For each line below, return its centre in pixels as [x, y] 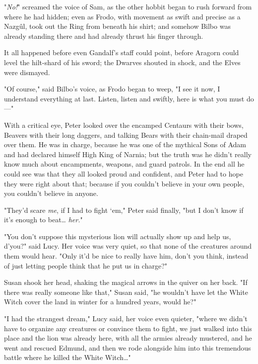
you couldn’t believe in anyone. [51, 193]
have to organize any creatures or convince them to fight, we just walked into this [128, 328]
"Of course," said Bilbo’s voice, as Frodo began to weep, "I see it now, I [112, 89]
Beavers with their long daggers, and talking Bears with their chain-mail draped [126, 135]
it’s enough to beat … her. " [43, 220]
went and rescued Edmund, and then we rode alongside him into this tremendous [128, 347]
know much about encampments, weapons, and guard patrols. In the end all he [124, 164]
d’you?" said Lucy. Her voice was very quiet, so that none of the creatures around [128, 246]
